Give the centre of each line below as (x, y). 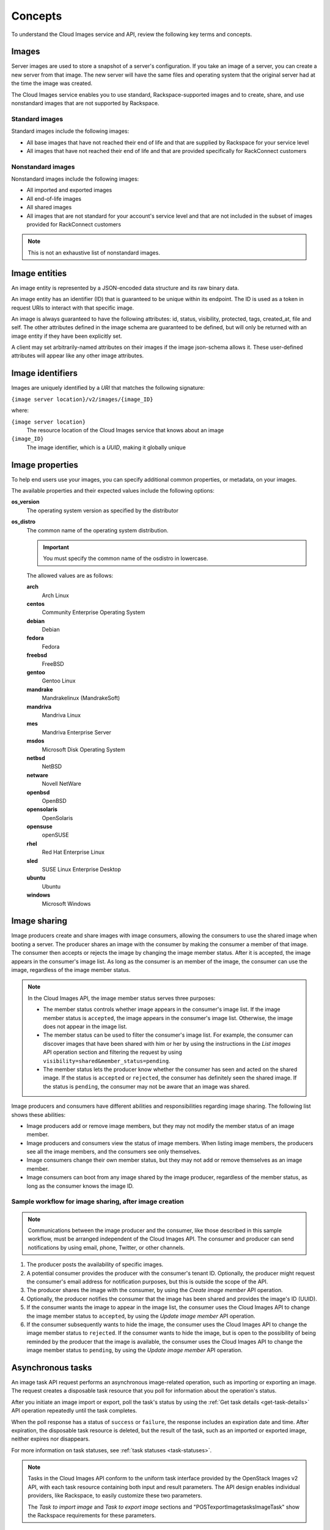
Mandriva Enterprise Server (77, 732)
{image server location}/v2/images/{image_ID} (82, 399)
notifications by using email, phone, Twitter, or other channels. (106, 1247)
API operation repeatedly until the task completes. (74, 1411)
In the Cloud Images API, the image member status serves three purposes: (122, 998)
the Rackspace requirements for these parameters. (92, 1515)
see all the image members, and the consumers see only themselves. (114, 1152)
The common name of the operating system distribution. (97, 530)
